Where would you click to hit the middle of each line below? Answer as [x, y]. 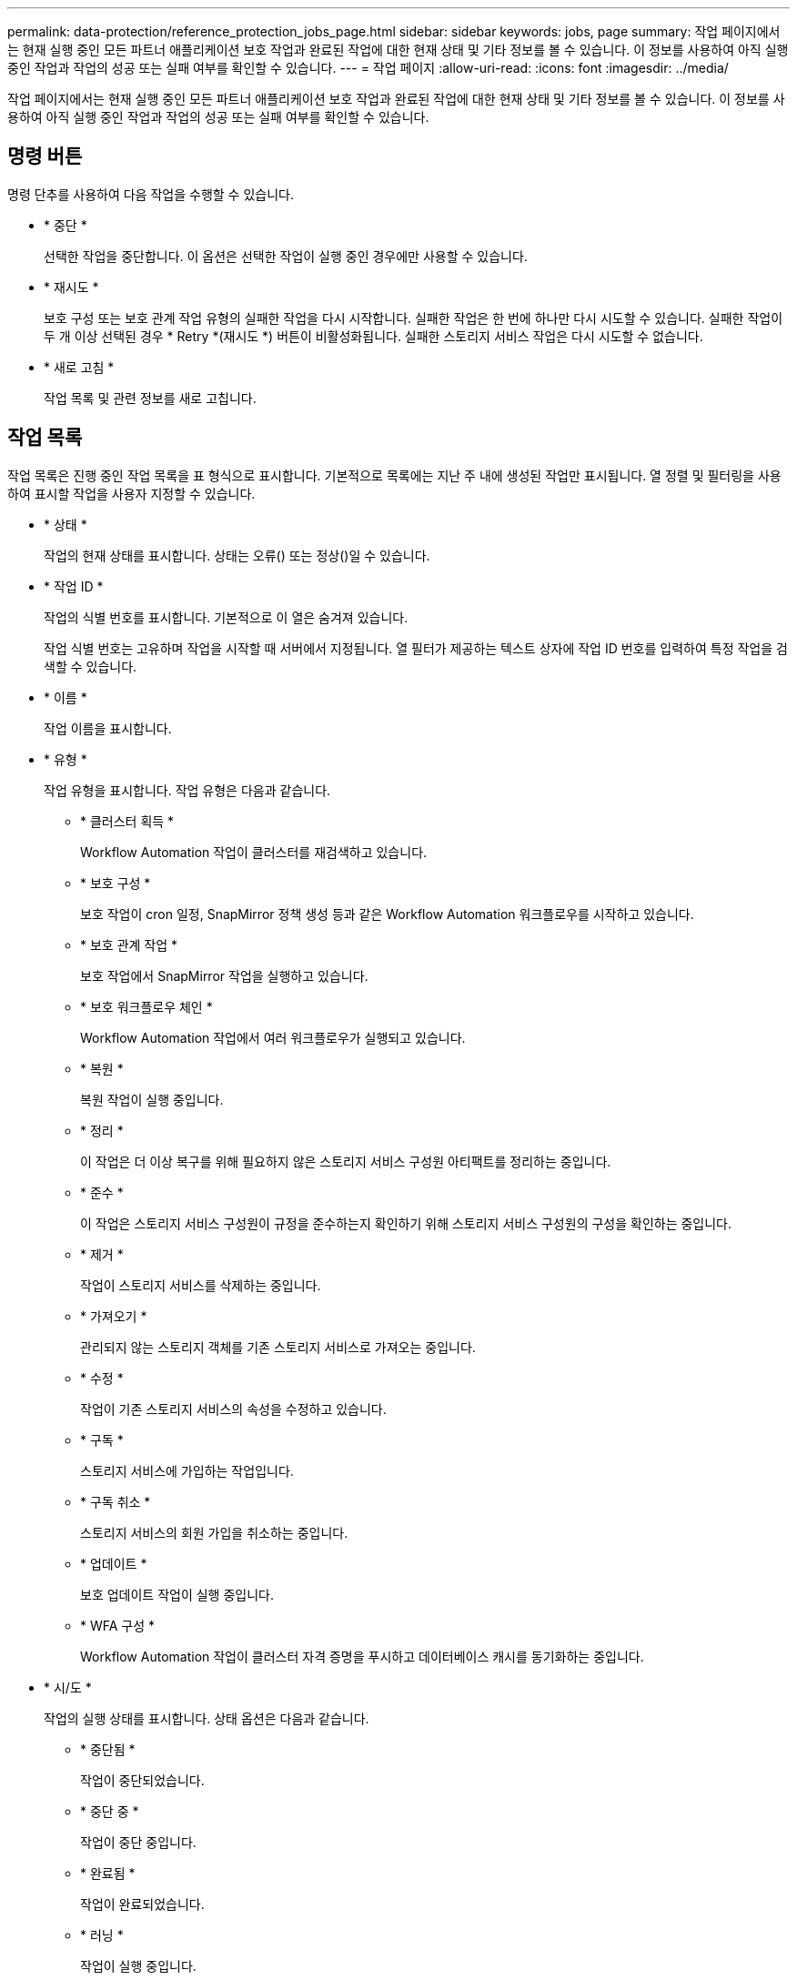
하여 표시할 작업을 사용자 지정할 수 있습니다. [131, 493]
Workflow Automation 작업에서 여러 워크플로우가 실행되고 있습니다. [273, 1037]
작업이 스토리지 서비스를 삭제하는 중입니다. [201, 1285]
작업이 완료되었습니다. [142, 1904]
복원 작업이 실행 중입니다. [152, 1099]
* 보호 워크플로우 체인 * [146, 1006]
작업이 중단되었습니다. [142, 1780]
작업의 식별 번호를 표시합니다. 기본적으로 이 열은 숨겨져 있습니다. [226, 617]
